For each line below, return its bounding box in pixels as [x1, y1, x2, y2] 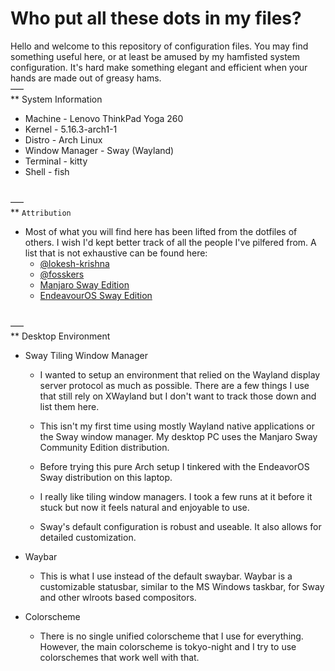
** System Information [10, 93, 103, 105]
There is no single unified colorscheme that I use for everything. [39, 630, 304, 642]
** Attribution [10, 206, 72, 218]
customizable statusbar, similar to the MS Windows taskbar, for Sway [39, 580, 325, 592]
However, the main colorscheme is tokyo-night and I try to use [39, 640, 297, 652]
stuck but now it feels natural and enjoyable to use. [39, 501, 250, 513]
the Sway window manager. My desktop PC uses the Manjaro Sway [39, 430, 318, 442]
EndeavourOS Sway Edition [39, 289, 153, 301]
